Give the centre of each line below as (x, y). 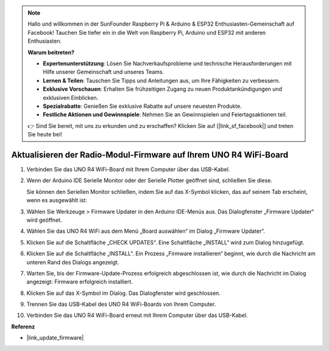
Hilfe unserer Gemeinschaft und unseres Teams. (104, 72)
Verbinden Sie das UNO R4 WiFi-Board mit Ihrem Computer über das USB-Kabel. (128, 169)
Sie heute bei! (45, 135)
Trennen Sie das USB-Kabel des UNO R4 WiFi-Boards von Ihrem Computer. (121, 304)
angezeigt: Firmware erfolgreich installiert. (80, 282)
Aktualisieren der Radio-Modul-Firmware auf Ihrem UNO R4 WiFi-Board (150, 154)
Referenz (23, 327)
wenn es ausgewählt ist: (57, 200)
